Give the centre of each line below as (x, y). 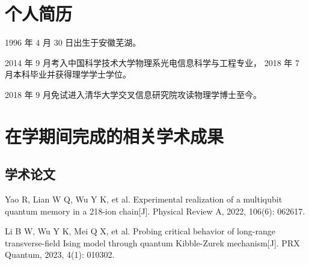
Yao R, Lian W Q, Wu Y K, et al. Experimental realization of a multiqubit (144, 199)
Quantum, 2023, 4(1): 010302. (60, 254)
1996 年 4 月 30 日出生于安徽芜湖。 (73, 42)
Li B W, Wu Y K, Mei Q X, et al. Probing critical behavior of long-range (140, 231)
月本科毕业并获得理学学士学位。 (68, 74)
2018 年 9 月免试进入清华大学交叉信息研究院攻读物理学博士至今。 (133, 94)
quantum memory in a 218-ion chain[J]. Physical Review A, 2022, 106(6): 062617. (155, 211)
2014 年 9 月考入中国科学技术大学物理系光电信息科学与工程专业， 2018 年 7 (152, 62)
